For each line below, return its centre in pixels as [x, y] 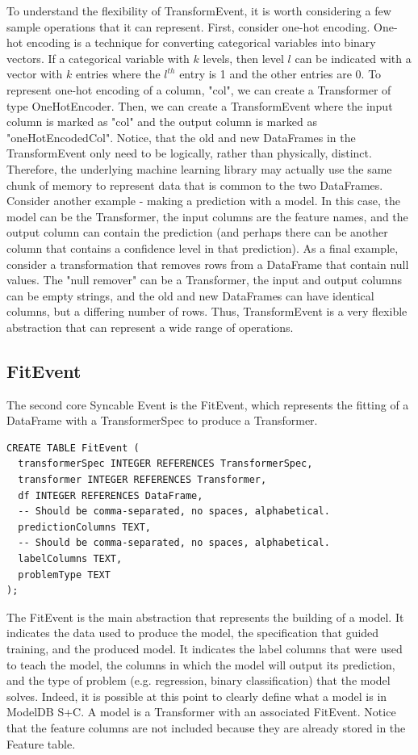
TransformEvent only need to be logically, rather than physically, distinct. [189, 153]
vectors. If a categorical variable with [98, 58]
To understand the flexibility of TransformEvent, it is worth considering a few [199, 10]
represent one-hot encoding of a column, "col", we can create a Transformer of [199, 89]
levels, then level [243, 58]
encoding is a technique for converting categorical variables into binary [201, 42]
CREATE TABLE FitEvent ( [73, 448]
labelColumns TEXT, [70, 559]
